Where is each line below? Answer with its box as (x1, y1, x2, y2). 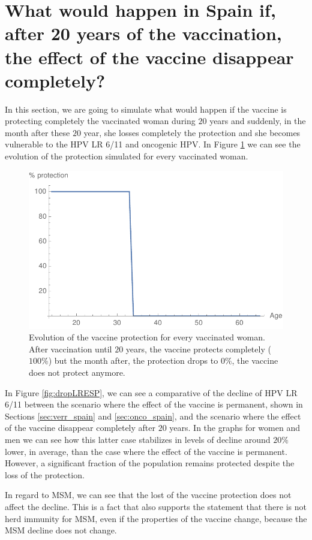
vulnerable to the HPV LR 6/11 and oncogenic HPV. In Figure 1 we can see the (5, 138, 301, 150)
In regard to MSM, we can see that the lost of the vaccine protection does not (5, 488, 292, 501)
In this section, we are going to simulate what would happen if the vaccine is (5, 102, 287, 115)
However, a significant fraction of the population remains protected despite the (5, 457, 295, 469)
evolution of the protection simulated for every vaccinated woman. (5, 150, 248, 162)
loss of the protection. (5, 468, 85, 481)
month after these (5, 126, 70, 138)
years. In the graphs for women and (169, 421, 300, 434)
